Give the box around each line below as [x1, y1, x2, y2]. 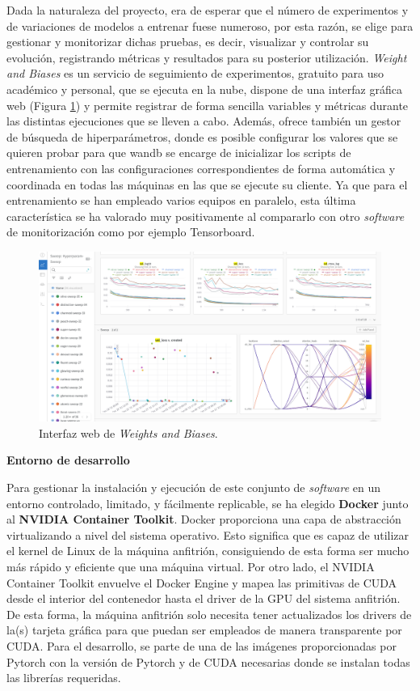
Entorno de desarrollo [6, 451, 130, 468]
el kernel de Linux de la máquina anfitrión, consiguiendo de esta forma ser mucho [6, 542, 409, 559]
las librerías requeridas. [6, 669, 121, 686]
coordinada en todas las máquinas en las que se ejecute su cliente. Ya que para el [6, 176, 408, 193]
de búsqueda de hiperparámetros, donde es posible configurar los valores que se [6, 128, 398, 145]
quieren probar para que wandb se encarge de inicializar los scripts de [6, 144, 351, 161]
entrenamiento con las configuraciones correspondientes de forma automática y [6, 159, 396, 176]
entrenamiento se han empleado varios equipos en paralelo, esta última [6, 192, 356, 209]
